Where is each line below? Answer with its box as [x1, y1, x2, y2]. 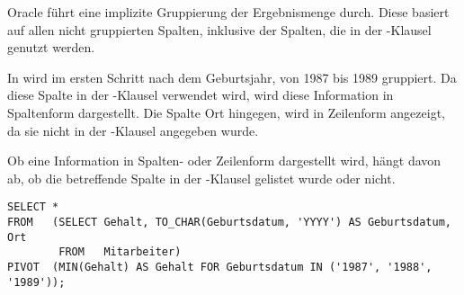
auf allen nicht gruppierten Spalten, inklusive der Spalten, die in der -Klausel [7, 20, 432, 39]
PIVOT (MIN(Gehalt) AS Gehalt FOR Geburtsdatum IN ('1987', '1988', [7, 260, 433, 273]
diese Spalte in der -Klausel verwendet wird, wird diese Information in [7, 85, 394, 104]
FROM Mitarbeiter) [58, 246, 182, 259]
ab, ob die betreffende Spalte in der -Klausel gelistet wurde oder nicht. [7, 168, 396, 187]
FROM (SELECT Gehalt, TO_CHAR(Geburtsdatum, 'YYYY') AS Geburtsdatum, [7, 216, 451, 228]
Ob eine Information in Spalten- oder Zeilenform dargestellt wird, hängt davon [7, 151, 442, 170]
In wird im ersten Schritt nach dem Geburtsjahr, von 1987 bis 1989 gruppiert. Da [7, 67, 457, 86]
